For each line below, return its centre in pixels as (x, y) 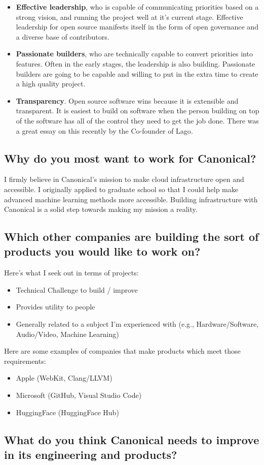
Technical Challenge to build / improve (77, 289)
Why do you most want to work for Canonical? (130, 158)
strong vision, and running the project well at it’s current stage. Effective (129, 17)
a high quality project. (51, 84)
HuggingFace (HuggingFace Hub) (67, 412)
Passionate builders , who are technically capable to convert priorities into (134, 54)
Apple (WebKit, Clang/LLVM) (64, 378)
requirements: (25, 361)
